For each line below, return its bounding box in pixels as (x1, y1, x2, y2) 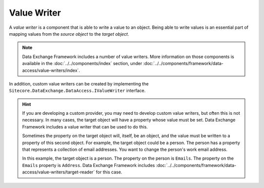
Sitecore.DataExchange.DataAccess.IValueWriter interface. (9, 88, 146, 94)
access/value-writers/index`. (22, 67, 80, 73)
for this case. (96, 169, 122, 175)
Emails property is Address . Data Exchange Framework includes (22, 162, 155, 168)
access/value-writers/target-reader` (22, 169, 95, 175)
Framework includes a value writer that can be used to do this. (22, 124, 148, 129)
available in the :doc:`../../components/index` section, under (22, 61, 142, 66)
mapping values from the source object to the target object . (9, 31, 130, 37)
